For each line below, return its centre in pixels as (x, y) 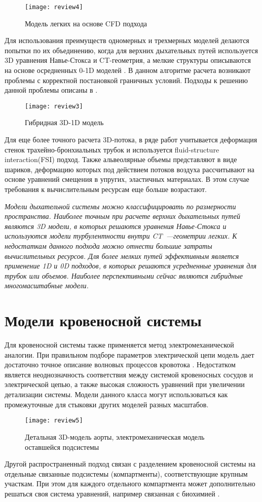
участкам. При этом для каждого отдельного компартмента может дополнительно (130, 484)
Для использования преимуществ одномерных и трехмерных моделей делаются (127, 40)
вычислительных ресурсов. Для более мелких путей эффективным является (122, 256)
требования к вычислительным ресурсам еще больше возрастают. (106, 189)
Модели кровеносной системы (103, 320)
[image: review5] (54, 421)
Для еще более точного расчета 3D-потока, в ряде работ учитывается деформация (131, 140)
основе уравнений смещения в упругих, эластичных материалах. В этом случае (127, 179)
